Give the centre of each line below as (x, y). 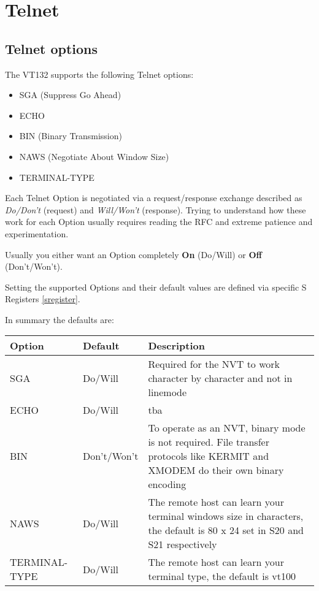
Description (177, 346)
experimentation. (37, 233)
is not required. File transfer (209, 442)
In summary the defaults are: (60, 319)
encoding (167, 484)
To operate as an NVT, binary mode (227, 428)
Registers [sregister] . (43, 299)
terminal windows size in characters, (226, 516)
